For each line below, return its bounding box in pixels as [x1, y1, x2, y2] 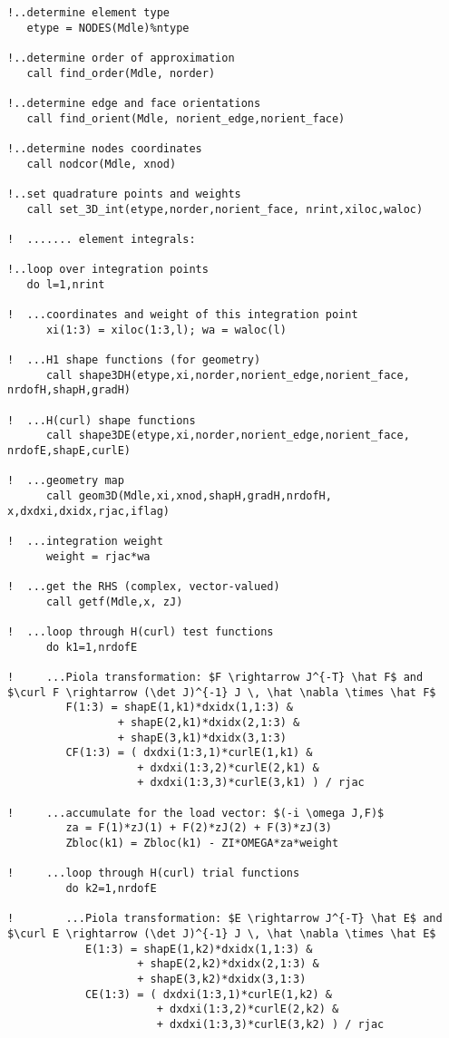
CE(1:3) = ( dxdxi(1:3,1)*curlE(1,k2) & [84, 987, 332, 1001]
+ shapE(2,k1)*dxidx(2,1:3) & [117, 715, 300, 729]
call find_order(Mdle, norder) [26, 66, 216, 80]
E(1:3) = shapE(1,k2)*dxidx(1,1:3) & [84, 942, 313, 956]
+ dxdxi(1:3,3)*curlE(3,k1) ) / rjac [137, 776, 365, 790]
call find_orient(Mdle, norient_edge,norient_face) [26, 112, 346, 125]
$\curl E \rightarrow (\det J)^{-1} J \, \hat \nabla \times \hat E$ [7, 927, 436, 941]
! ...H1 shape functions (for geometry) [7, 354, 261, 367]
